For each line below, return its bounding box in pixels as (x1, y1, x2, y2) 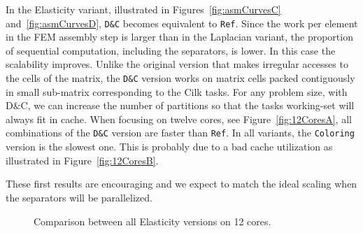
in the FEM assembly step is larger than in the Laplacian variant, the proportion (6, 29, 353, 44)
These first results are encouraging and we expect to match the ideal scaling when (6, 176, 357, 191)
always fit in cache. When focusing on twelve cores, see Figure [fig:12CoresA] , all (6, 111, 352, 126)
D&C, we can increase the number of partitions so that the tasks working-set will (6, 98, 355, 113)
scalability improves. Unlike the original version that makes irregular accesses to (6, 57, 348, 71)
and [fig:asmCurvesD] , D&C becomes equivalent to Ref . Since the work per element (6, 15, 358, 30)
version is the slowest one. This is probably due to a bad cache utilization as (6, 139, 333, 154)
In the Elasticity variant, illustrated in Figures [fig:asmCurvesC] (6, 2, 281, 16)
